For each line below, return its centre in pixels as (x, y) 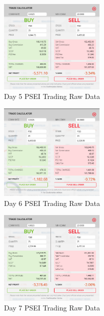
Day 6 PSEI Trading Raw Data (52, 203)
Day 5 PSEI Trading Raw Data (52, 96)
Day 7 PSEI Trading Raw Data (52, 308)
